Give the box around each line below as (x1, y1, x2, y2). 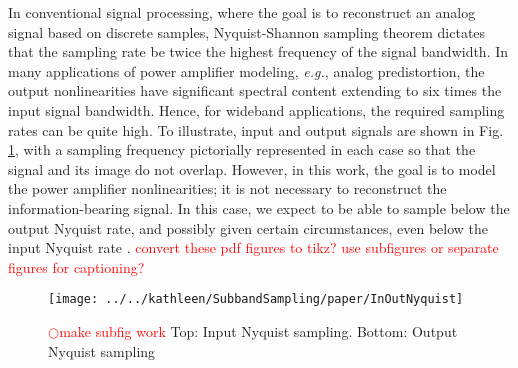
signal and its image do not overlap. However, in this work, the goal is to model (8, 158, 496, 179)
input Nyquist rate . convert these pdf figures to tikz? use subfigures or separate (8, 237, 499, 258)
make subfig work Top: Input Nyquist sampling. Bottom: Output (59, 320, 458, 341)
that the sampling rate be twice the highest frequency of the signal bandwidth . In (8, 41, 509, 62)
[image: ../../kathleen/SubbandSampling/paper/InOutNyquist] (48, 292, 464, 307)
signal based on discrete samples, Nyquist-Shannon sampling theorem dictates (8, 21, 486, 42)
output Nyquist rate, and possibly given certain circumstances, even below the (8, 217, 489, 238)
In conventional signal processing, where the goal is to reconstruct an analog (8, 2, 476, 22)
